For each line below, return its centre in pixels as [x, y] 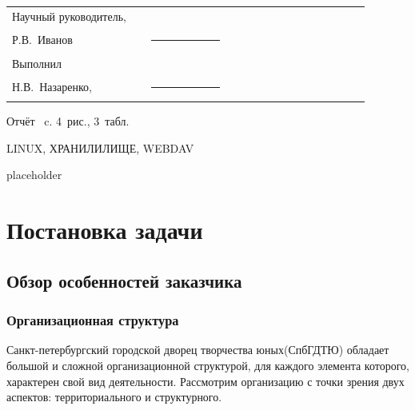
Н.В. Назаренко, [52, 87]
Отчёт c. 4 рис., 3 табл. [68, 121]
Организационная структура [93, 320]
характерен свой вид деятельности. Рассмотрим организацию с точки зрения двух [206, 381]
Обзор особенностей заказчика [124, 280]
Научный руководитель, [69, 16]
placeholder [34, 175]
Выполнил [37, 63]
